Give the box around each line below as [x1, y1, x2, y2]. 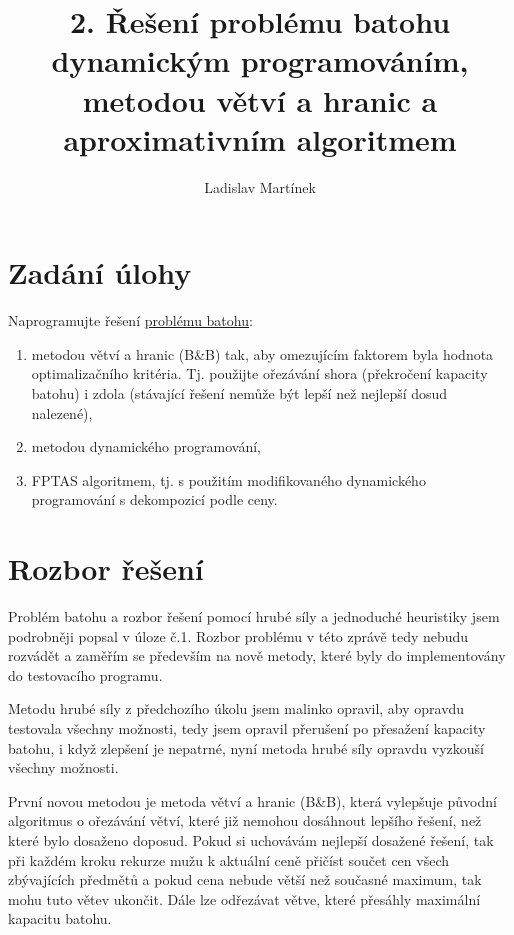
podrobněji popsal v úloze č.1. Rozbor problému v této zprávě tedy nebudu [8, 625, 469, 646]
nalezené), [31, 402, 93, 423]
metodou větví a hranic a [82, 79, 438, 120]
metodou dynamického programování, [31, 436, 261, 457]
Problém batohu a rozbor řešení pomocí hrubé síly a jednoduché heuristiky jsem [8, 606, 500, 627]
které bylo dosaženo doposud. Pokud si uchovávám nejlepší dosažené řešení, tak [8, 830, 494, 851]
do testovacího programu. [8, 664, 163, 685]
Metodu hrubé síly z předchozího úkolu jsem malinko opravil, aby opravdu [8, 698, 465, 719]
